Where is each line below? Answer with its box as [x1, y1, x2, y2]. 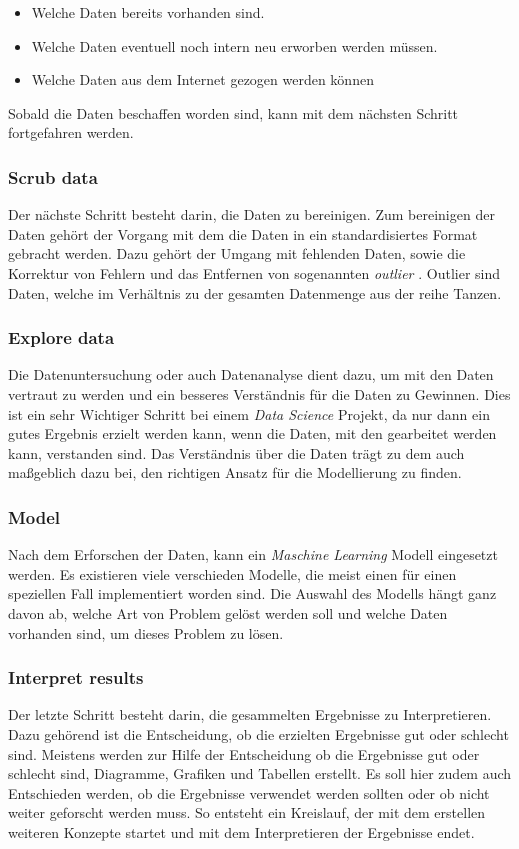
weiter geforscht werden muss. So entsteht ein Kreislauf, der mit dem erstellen [8, 802, 486, 823]
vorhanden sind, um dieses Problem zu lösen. [8, 622, 284, 643]
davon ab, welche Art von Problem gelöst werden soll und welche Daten [8, 602, 448, 623]
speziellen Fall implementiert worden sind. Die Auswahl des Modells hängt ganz [8, 583, 497, 604]
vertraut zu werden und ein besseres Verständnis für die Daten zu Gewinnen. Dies [8, 383, 511, 404]
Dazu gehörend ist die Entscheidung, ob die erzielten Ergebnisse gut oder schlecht [8, 723, 509, 744]
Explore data [8, 325, 115, 350]
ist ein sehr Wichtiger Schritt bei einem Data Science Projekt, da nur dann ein [8, 403, 490, 424]
